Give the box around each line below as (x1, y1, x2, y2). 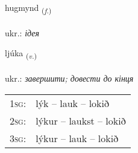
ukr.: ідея (5, 26, 39, 39)
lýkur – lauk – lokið (36, 131, 119, 145)
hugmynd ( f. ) (5, 1, 52, 15)
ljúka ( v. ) (5, 47, 37, 61)
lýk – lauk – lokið (36, 96, 110, 110)
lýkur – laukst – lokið (36, 113, 126, 128)
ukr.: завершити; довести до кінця (5, 72, 134, 85)
